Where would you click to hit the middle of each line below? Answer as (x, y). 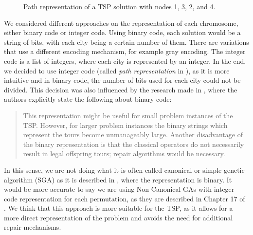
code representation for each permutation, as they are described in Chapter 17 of (125, 198)
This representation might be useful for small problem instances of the (128, 115)
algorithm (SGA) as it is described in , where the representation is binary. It (118, 179)
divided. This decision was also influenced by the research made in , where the (121, 89)
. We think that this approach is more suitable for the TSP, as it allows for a (118, 208)
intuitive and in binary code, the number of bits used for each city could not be (122, 80)
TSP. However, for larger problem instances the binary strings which (125, 125)
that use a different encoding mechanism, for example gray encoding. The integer (125, 51)
